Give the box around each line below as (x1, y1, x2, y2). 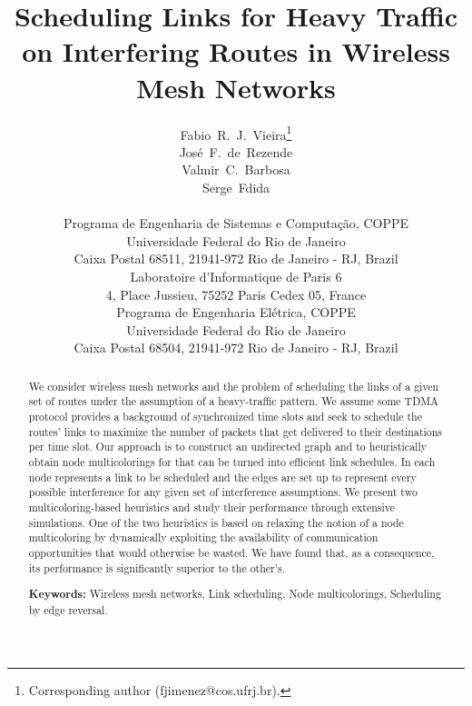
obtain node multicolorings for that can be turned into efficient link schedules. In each (28, 453, 436, 469)
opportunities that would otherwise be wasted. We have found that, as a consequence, (28, 544, 435, 560)
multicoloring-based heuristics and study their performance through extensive (28, 499, 395, 514)
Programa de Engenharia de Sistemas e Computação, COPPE (63, 214, 409, 233)
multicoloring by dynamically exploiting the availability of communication (28, 530, 379, 545)
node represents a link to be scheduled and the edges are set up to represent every (28, 469, 417, 484)
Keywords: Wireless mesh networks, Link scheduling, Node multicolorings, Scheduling (28, 586, 441, 602)
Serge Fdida (202, 177, 270, 196)
